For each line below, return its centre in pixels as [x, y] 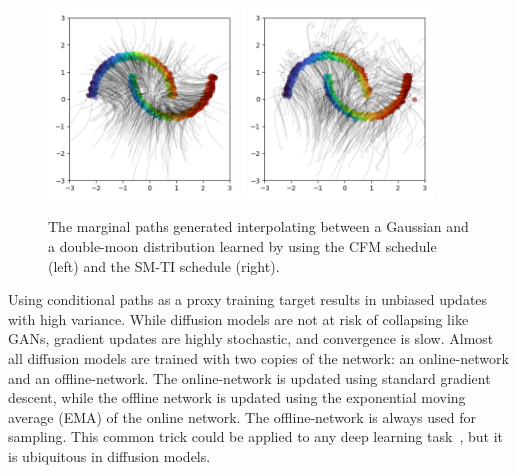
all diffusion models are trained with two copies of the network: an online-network [258, 357]
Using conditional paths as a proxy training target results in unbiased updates [248, 299]
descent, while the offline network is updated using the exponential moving [237, 397]
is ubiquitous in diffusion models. [109, 455]
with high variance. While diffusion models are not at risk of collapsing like [238, 318]
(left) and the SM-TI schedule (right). [164, 265]
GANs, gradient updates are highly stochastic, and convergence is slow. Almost [251, 338]
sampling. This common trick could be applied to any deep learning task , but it [256, 436]
